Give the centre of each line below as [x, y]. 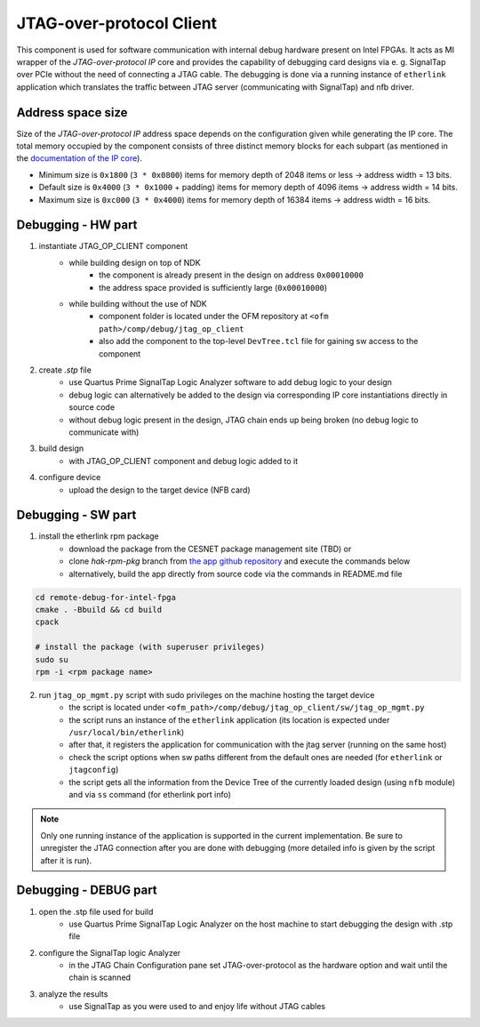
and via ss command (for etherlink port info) [150, 795]
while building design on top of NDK [135, 262]
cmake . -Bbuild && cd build [99, 610]
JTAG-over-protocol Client [117, 23]
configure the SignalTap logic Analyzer [110, 952]
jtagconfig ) [94, 770]
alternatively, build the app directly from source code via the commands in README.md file [236, 574]
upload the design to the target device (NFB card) [160, 490]
